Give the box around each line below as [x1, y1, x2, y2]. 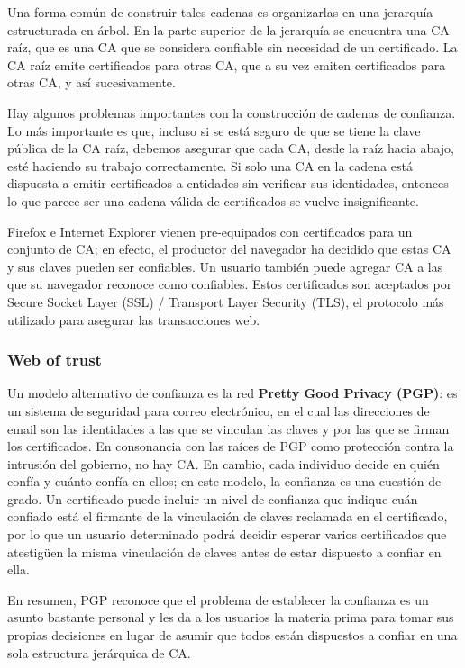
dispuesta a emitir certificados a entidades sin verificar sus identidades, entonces [7, 174, 449, 193]
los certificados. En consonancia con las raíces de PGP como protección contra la [7, 437, 454, 456]
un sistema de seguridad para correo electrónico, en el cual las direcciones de [7, 401, 430, 420]
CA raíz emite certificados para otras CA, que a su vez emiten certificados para [7, 55, 446, 74]
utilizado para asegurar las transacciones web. [7, 310, 260, 329]
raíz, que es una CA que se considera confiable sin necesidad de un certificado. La [7, 38, 458, 57]
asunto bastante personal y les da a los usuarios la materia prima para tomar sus [7, 608, 454, 627]
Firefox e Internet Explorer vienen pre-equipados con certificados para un [7, 221, 413, 240]
